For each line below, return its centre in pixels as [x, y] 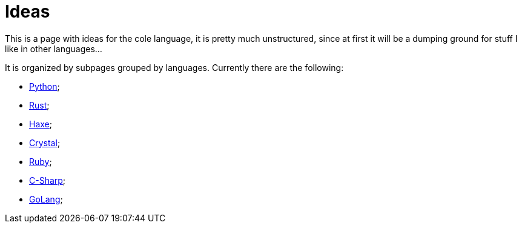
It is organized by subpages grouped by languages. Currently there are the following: [174, 67]
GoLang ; [46, 199]
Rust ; [39, 105]
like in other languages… [54, 49]
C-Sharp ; [48, 180]
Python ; [45, 86]
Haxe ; [41, 124]
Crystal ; [45, 142]
